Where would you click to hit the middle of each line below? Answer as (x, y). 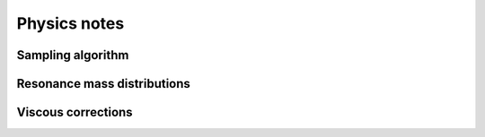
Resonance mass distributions (103, 84)
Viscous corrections (75, 112)
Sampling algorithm (73, 55)
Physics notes (71, 23)
